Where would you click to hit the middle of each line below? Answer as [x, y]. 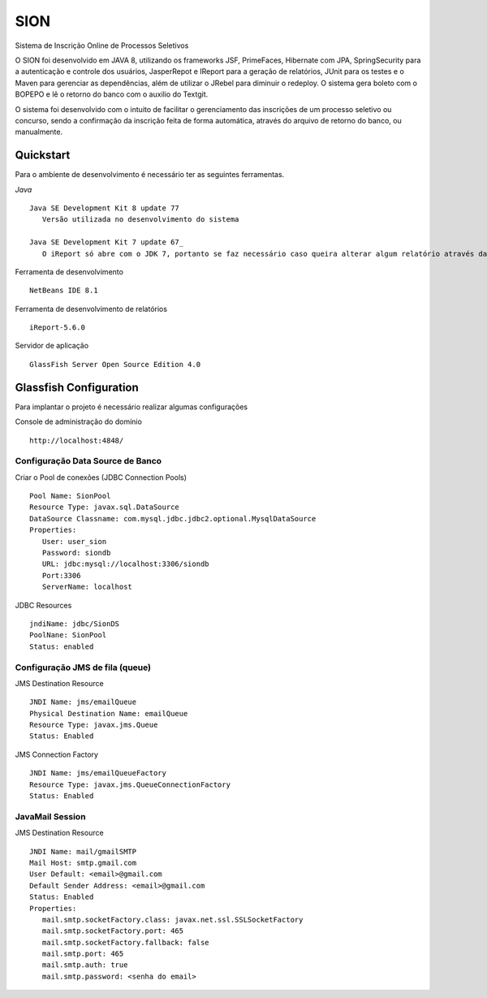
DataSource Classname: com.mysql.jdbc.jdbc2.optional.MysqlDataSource [173, 518]
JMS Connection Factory [57, 754]
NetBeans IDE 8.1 [64, 291]
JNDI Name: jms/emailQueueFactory [98, 773]
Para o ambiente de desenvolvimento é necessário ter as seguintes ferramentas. [150, 175]
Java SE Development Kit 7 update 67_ [107, 242]
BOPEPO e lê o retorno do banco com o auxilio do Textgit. [112, 94]
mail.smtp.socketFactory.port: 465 [113, 931]
